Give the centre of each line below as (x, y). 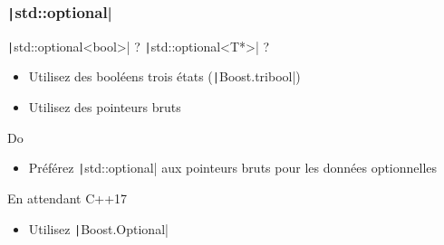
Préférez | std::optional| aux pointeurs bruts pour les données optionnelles (233, 168)
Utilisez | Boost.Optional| (98, 228)
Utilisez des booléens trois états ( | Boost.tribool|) (164, 76)
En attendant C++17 (68, 198)
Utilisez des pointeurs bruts (105, 107)
